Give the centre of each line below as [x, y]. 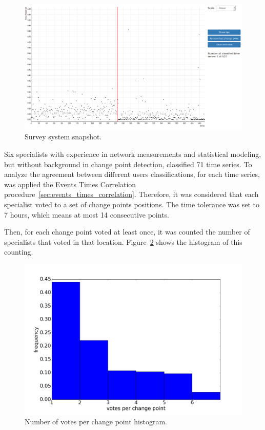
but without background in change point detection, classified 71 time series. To [128, 164]
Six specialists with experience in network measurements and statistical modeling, [133, 154]
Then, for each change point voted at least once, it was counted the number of [127, 232]
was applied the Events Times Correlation [70, 184]
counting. [19, 252]
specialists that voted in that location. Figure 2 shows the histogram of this [123, 241]
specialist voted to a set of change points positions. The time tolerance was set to [132, 204]
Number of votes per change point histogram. [96, 422]
